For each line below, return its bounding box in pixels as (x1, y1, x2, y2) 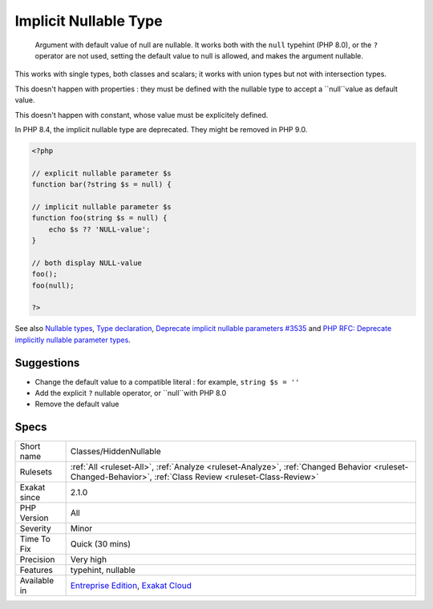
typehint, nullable (70, 565, 136, 576)
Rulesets (19, 466, 52, 478)
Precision (19, 554, 55, 565)
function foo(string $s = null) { (31, 213, 168, 223)
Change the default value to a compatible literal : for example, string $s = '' (34, 377, 300, 386)
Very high (70, 554, 107, 565)
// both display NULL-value (31, 258, 142, 268)
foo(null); (31, 280, 75, 290)
